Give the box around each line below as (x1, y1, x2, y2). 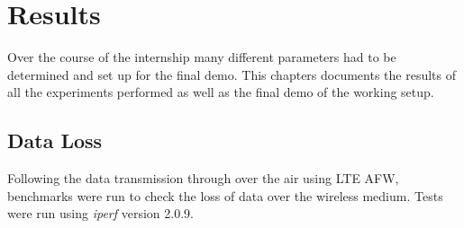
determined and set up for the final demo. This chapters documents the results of (7, 65, 456, 83)
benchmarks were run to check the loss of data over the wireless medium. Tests (7, 186, 443, 205)
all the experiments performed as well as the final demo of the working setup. (7, 83, 434, 101)
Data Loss (7, 127, 103, 154)
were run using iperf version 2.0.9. (7, 204, 194, 223)
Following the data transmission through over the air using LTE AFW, (7, 169, 399, 188)
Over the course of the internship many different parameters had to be (7, 48, 396, 66)
